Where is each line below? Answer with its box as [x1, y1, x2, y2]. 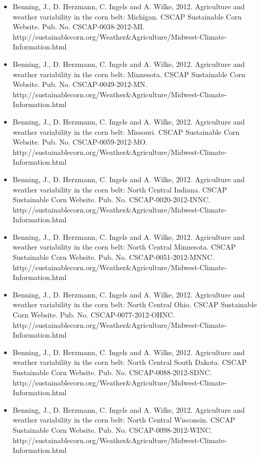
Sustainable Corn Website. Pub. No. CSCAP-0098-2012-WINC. [12, 424, 213, 435]
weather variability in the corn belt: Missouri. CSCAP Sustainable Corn [12, 126, 240, 137]
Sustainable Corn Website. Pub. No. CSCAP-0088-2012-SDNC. [12, 367, 212, 377]
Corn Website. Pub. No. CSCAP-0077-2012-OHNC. [12, 309, 175, 320]
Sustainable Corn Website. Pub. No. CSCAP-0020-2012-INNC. [12, 194, 211, 205]
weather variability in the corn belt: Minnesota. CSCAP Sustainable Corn [12, 68, 246, 79]
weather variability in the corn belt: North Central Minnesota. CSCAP [12, 241, 236, 252]
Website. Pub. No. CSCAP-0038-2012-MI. [12, 21, 145, 32]
